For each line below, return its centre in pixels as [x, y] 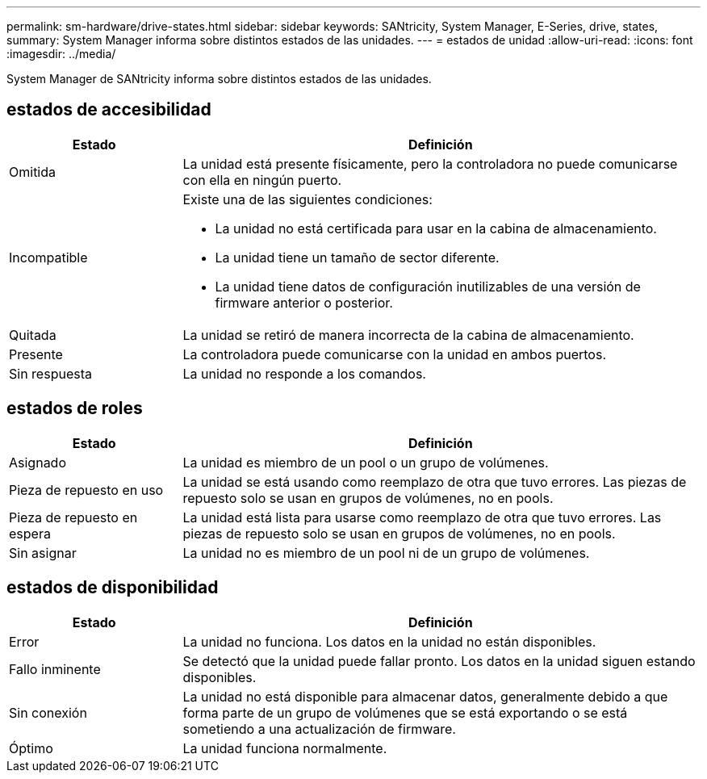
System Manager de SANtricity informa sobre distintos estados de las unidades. [219, 79]
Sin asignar [43, 553]
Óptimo [31, 748]
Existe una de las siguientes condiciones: [307, 199]
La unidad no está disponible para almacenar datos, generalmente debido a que [425, 696]
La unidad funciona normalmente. [285, 748]
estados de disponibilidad [113, 588]
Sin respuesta [50, 373]
